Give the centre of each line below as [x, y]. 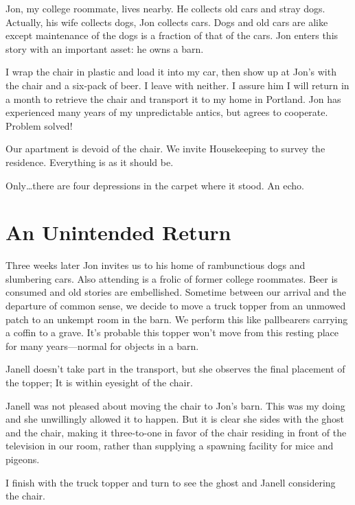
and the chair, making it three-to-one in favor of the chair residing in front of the [176, 432]
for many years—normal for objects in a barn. [102, 345]
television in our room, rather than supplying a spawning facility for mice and [170, 446]
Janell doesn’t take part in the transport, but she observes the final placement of [175, 369]
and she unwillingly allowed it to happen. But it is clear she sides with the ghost [175, 419]
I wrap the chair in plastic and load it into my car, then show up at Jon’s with [171, 72]
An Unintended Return [118, 232]
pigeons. [23, 459]
